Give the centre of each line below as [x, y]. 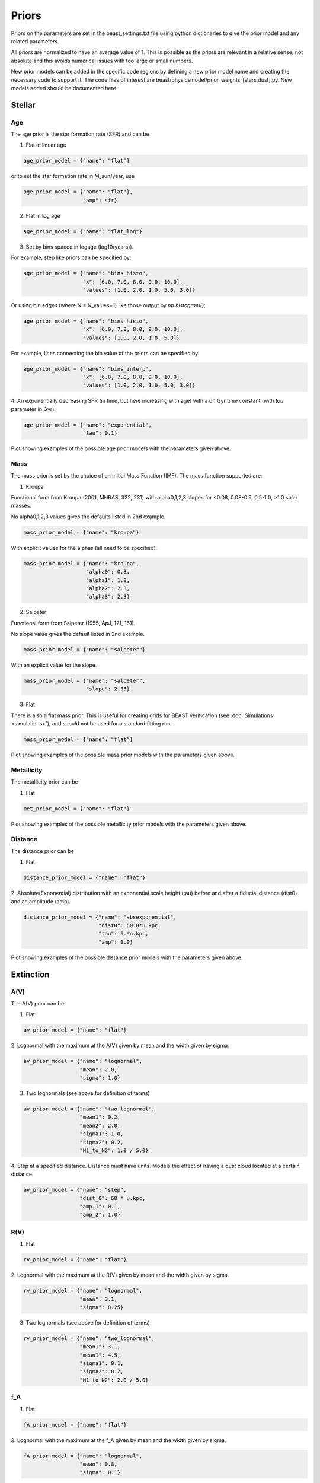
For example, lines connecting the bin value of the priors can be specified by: [105, 353]
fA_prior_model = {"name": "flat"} [75, 1425]
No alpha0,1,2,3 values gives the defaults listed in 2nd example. [88, 517]
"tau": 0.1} [100, 433]
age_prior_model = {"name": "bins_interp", [88, 369]
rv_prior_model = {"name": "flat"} [75, 1260]
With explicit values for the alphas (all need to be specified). [84, 548]
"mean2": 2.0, [100, 1125]
